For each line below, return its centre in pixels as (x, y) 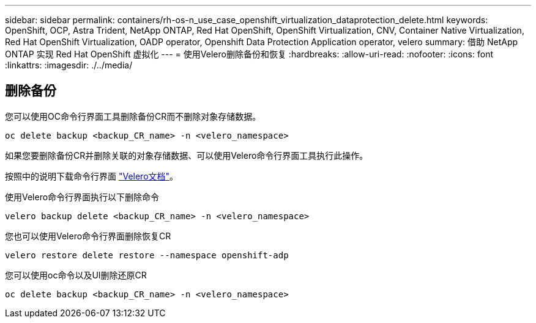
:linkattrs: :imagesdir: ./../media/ (69, 65)
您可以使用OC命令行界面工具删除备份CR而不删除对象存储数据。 (133, 116)
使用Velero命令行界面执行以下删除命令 (82, 197)
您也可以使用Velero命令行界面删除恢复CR (88, 236)
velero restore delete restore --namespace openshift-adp (147, 255)
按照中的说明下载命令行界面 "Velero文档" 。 (92, 176)
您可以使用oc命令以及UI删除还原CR (76, 275)
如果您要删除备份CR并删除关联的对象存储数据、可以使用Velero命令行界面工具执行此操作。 (187, 155)
